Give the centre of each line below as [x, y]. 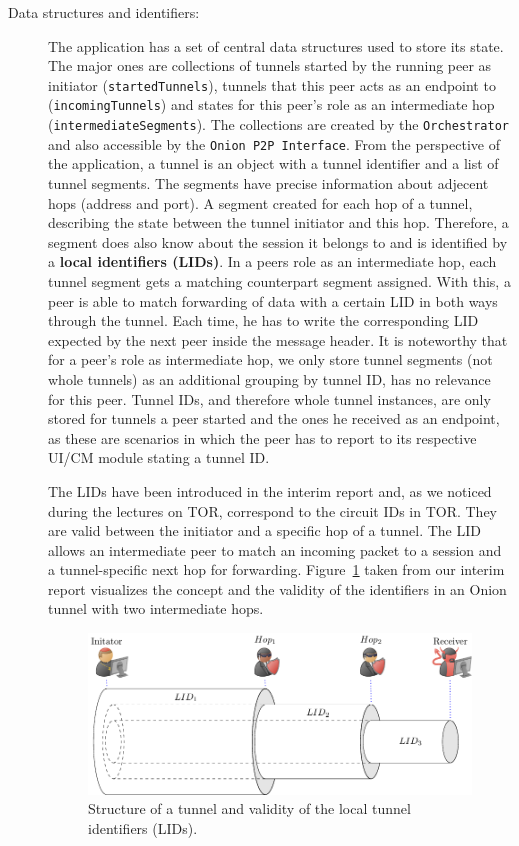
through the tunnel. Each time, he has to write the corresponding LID [263, 320]
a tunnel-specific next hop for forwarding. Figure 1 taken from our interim [276, 569]
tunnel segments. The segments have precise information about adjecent [268, 183]
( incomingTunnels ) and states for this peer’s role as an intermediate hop [271, 104]
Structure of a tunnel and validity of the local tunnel [249, 808]
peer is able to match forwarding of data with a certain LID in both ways [273, 300]
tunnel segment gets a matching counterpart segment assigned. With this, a [279, 280]
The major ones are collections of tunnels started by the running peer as [270, 65]
